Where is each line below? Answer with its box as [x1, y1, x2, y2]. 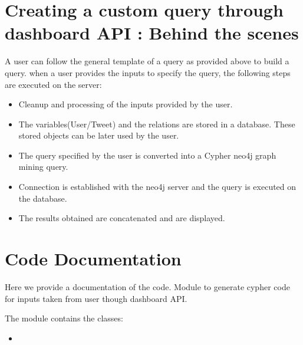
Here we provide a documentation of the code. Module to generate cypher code [5, 280, 290, 293]
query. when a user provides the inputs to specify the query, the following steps [5, 66, 291, 78]
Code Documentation [5, 247, 182, 271]
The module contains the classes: [5, 312, 123, 324]
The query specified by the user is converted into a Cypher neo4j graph [18, 149, 276, 161]
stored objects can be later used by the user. [18, 129, 179, 142]
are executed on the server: [5, 78, 102, 90]
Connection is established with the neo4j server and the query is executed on [18, 180, 297, 193]
